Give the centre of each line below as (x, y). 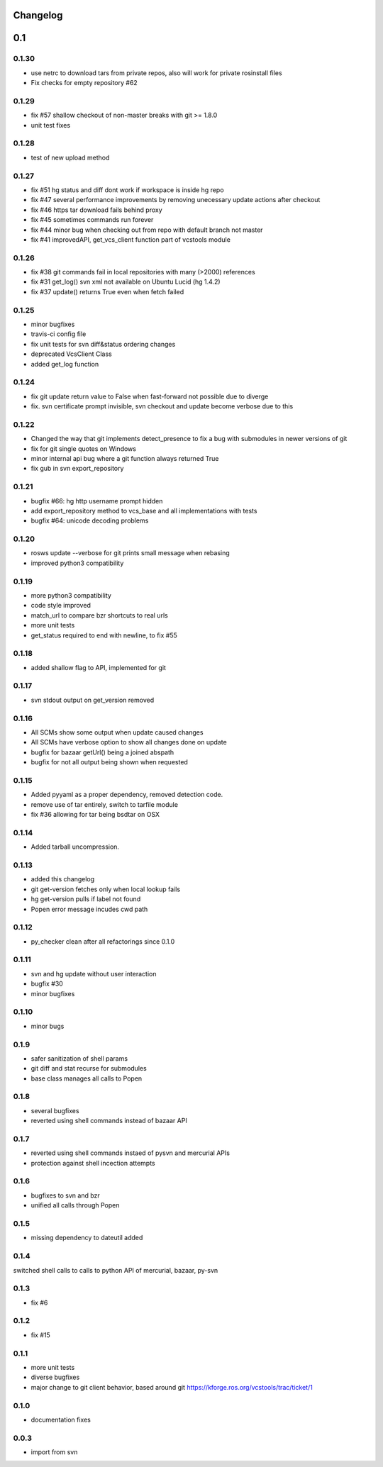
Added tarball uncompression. (75, 847)
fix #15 (41, 1335)
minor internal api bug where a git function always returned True (125, 459)
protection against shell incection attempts (93, 1163)
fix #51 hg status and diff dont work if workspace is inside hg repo (127, 190)
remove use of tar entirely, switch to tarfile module (105, 804)
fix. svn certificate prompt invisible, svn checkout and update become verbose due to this (162, 406)
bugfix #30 (47, 984)
